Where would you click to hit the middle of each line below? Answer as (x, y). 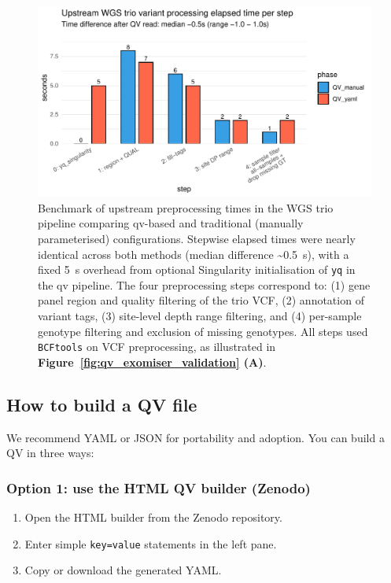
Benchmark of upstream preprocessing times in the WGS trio (186, 207)
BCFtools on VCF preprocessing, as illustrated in (157, 347)
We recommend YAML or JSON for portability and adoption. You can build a (195, 437)
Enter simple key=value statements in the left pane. (151, 543)
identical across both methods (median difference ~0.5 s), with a (194, 254)
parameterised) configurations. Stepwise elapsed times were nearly (197, 238)
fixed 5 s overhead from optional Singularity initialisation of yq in (197, 269)
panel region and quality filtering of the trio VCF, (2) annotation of (201, 300)
